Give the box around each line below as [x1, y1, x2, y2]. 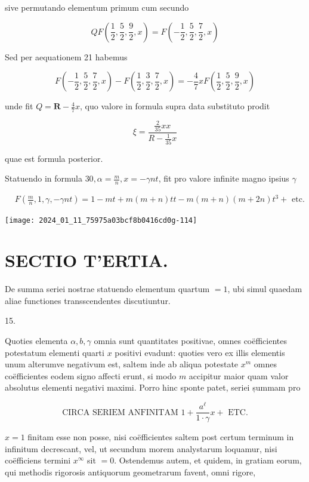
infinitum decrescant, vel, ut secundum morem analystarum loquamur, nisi [5, 442, 277, 455]
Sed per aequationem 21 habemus [5, 50, 128, 63]
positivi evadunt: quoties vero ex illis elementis [115, 346, 285, 358]
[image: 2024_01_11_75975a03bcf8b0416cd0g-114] [5, 216, 197, 225]
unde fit [5, 100, 33, 112]
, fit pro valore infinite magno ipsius [158, 172, 289, 185]
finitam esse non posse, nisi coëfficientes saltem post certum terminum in [27, 431, 294, 443]
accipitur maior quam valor [189, 369, 289, 382]
